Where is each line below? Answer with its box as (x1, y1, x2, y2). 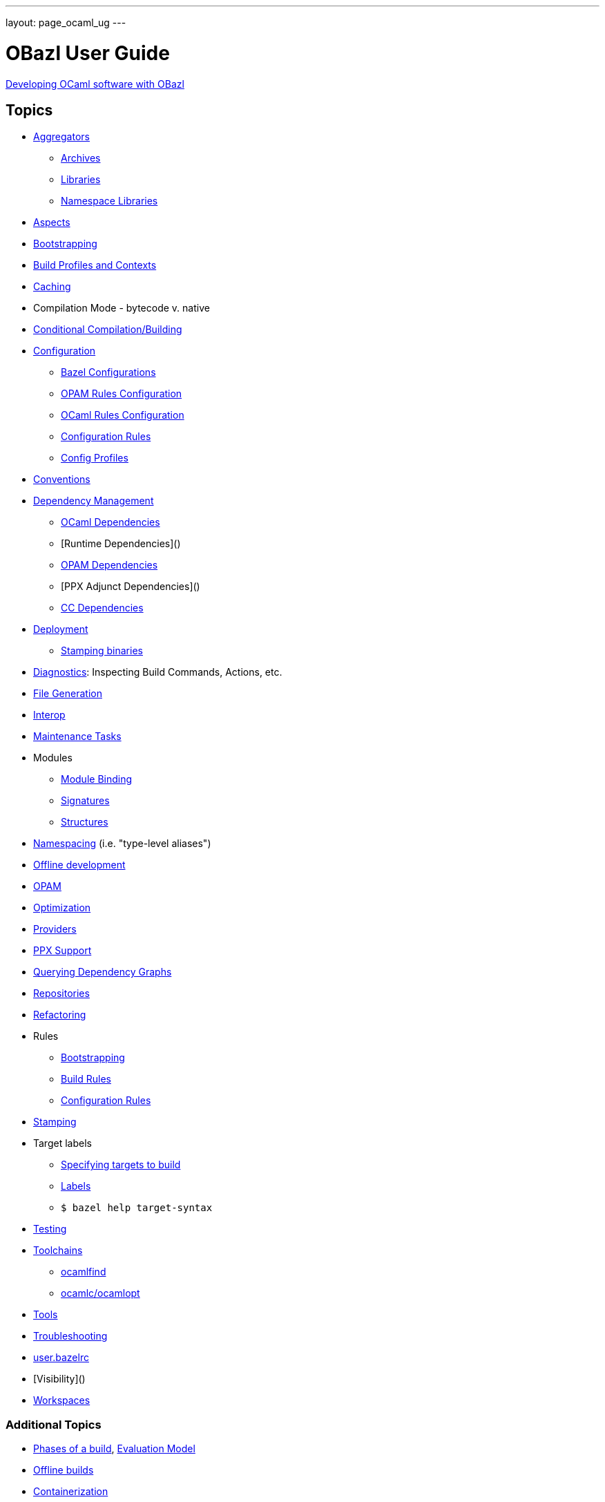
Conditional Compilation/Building (33, 323, 182, 336)
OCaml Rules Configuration (61, 409, 184, 421)
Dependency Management (33, 495, 154, 507)
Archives (61, 152, 101, 164)
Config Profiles (61, 452, 128, 464)
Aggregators (33, 131, 90, 143)
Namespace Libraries (61, 195, 158, 207)
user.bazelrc (33, 1351, 89, 1364)
